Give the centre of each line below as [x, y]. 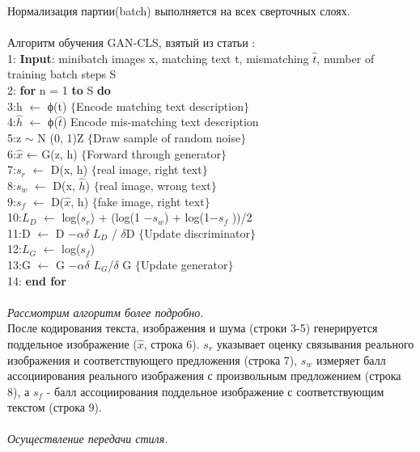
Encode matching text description [160, 106]
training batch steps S [62, 74]
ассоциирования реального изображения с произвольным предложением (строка [204, 376]
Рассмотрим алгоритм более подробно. [106, 312]
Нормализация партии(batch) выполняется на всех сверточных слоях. [179, 11]
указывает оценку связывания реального [315, 343]
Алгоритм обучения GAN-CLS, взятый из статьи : [132, 42]
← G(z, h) [52, 153]
